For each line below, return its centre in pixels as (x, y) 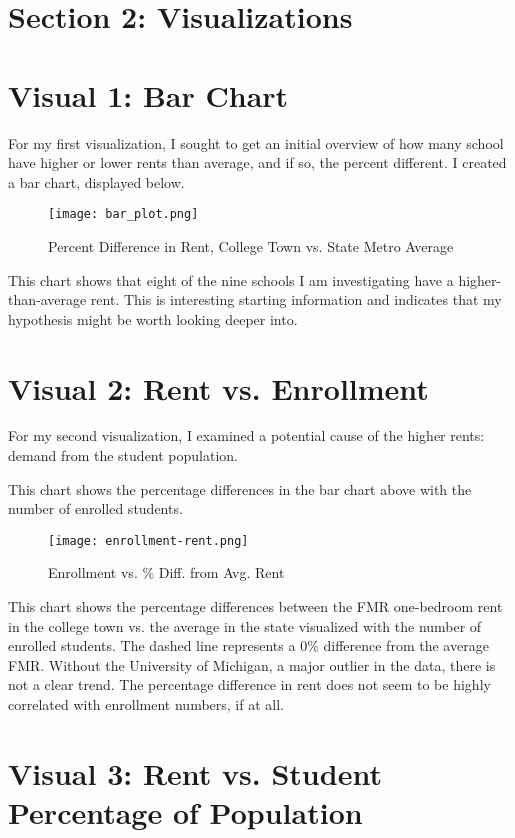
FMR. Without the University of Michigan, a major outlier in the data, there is (252, 664)
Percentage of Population (185, 812)
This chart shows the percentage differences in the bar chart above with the (240, 488)
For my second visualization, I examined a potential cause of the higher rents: (246, 435)
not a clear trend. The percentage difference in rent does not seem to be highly (249, 684)
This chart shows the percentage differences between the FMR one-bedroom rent (255, 606)
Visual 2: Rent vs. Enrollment (218, 387)
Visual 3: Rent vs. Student (195, 772)
